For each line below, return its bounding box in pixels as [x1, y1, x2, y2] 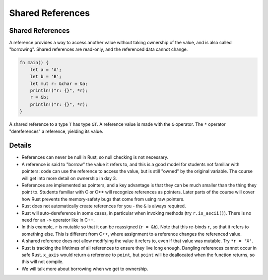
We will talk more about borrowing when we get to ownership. [21, 266, 148, 272]
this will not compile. [21, 259, 64, 265]
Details [9, 141, 32, 150]
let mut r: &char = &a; [30, 81, 88, 87]
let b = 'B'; [30, 74, 62, 80]
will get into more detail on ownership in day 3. [21, 175, 117, 181]
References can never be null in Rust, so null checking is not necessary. [21, 154, 169, 160]
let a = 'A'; [30, 67, 62, 72]
